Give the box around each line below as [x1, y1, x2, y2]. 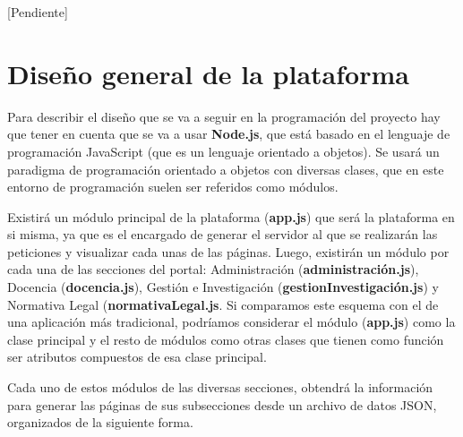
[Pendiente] [7, 3, 68, 21]
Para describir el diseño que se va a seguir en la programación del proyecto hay [7, 107, 441, 125]
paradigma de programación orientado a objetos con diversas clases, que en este [7, 159, 444, 178]
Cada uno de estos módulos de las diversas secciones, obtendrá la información [7, 378, 433, 397]
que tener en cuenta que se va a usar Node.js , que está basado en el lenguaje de [7, 124, 450, 143]
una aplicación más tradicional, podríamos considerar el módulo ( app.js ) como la [7, 313, 456, 331]
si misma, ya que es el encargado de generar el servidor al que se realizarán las [7, 225, 438, 244]
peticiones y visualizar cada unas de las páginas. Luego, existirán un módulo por [7, 242, 450, 261]
